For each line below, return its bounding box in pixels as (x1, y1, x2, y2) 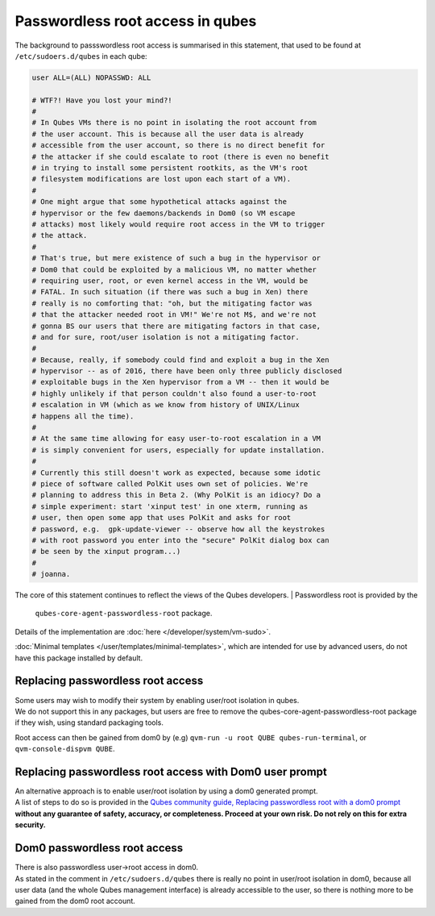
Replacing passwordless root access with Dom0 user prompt (14, 764, 328, 778)
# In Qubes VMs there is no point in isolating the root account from (31, 118, 317, 127)
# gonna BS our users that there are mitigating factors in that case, (31, 321, 321, 331)
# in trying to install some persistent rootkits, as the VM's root (31, 164, 309, 173)
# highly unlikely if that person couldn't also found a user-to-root (31, 389, 317, 398)
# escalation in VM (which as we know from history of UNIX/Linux (31, 400, 300, 410)
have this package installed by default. (14, 653, 143, 663)
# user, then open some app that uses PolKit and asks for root (31, 513, 292, 523)
